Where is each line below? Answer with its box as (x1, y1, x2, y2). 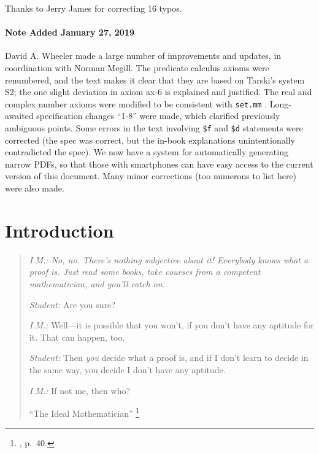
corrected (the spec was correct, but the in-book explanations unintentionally (5, 133, 295, 146)
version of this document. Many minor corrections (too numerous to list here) (5, 169, 297, 182)
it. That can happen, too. (29, 330, 125, 343)
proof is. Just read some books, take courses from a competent (29, 265, 261, 278)
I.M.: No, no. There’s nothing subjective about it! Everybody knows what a (29, 253, 309, 266)
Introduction (5, 217, 114, 242)
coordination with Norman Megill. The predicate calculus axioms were (5, 61, 269, 74)
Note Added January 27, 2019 (5, 26, 134, 39)
